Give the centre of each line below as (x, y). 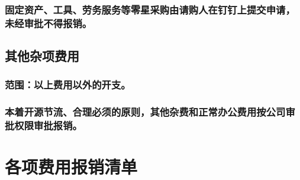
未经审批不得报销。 (49, 23)
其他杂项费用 (42, 56)
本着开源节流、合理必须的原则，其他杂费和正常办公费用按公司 (145, 112)
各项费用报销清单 (71, 167)
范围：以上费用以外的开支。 (68, 85)
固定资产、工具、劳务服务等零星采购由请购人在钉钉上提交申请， (150, 9)
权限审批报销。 (48, 125)
